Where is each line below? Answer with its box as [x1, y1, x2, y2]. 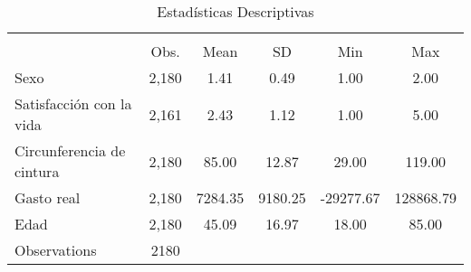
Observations [14, 239, 97, 260]
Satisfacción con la [14, 93, 132, 114]
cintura [14, 161, 60, 182]
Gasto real [14, 187, 81, 208]
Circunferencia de [14, 140, 126, 161]
